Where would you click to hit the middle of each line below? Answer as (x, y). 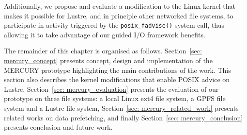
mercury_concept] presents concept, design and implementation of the (108, 60)
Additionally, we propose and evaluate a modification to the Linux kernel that (120, 6)
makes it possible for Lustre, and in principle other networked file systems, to (119, 15)
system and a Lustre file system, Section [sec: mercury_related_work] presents (121, 108)
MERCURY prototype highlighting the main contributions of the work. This (117, 70)
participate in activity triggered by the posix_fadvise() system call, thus (114, 25)
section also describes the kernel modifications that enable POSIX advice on (117, 79)
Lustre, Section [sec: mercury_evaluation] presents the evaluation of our (111, 89)
